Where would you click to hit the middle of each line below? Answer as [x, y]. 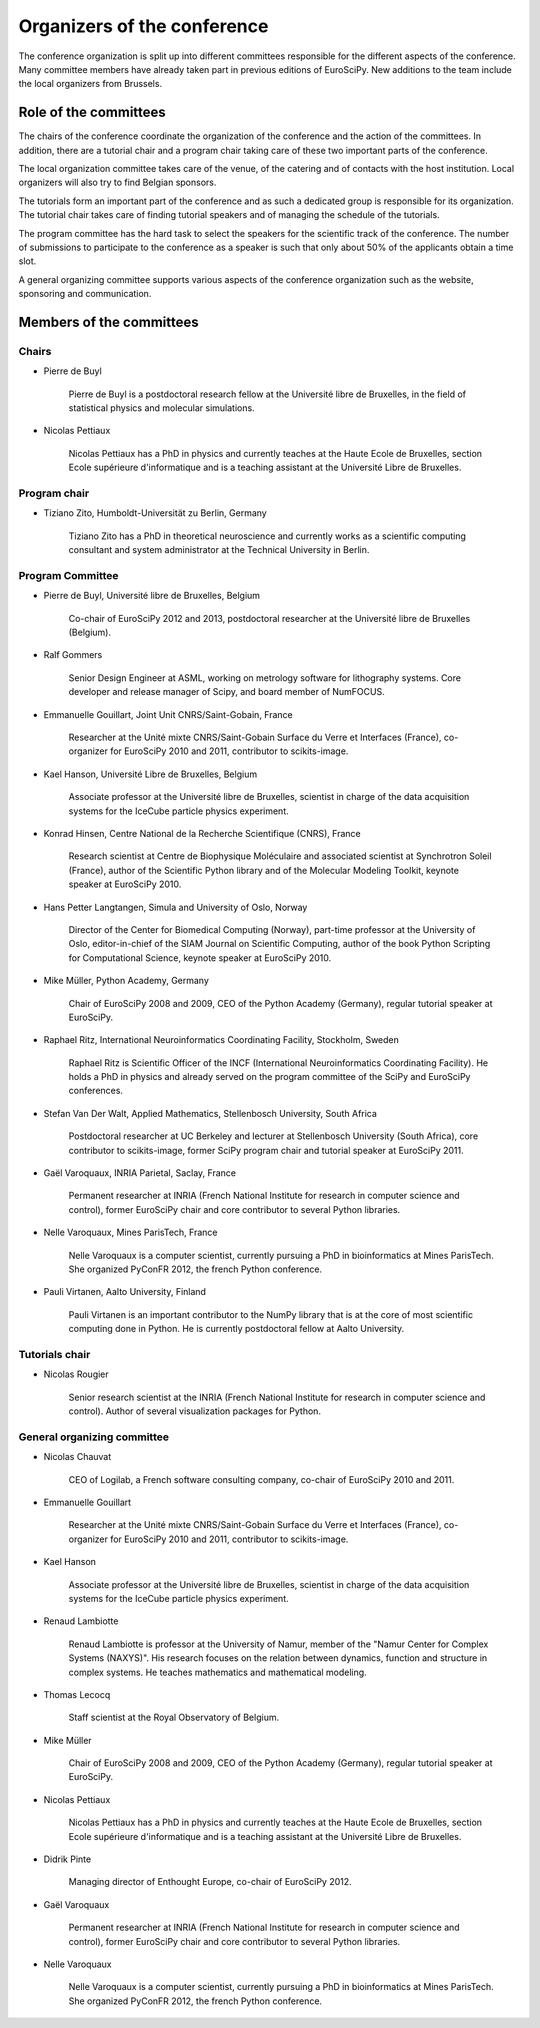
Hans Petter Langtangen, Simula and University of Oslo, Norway [175, 907]
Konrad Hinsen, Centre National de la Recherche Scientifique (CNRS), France [202, 833]
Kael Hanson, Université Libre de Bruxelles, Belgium [150, 774]
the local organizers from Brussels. [90, 84]
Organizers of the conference [143, 26]
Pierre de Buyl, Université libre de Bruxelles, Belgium [151, 596]
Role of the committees [92, 112]
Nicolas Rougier [76, 1374]
